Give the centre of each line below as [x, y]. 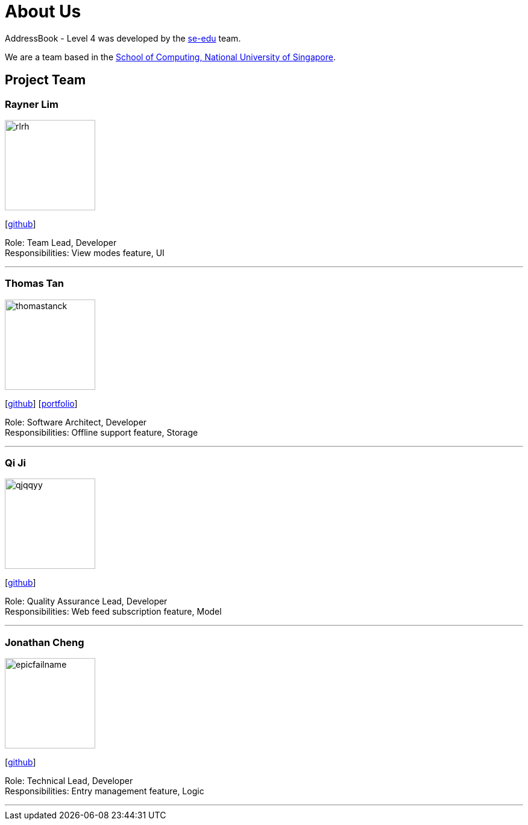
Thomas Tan [35, 284]
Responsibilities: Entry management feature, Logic [105, 791]
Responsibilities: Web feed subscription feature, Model [113, 612]
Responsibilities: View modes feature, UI [85, 253]
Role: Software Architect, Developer [76, 422]
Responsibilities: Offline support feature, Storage [102, 432]
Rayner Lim [32, 104]
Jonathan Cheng [45, 642]
